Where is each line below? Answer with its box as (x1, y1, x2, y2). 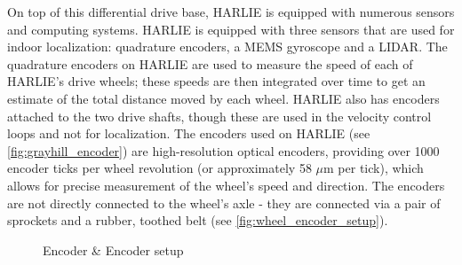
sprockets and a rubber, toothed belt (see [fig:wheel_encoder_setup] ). (7, 211, 388, 230)
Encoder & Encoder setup (43, 240, 184, 259)
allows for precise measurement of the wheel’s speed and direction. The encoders (7, 175, 445, 194)
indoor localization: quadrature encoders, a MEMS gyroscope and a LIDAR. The (7, 37, 448, 56)
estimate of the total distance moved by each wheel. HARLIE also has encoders (7, 89, 440, 107)
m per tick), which (323, 159, 424, 177)
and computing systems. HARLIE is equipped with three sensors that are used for (7, 19, 455, 38)
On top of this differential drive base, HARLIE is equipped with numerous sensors (7, 3, 455, 20)
